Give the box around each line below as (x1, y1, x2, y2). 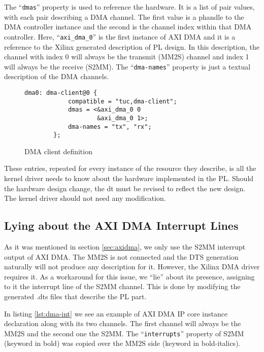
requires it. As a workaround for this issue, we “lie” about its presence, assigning (4, 271, 255, 281)
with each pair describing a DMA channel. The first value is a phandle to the (4, 11, 244, 22)
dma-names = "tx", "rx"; (68, 123, 152, 130)
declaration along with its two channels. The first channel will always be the (4, 318, 241, 329)
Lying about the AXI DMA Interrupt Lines (4, 218, 239, 233)
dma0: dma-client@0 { (24, 89, 97, 96)
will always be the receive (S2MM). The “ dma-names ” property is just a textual (4, 61, 251, 72)
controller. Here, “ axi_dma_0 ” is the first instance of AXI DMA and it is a (4, 31, 236, 42)
